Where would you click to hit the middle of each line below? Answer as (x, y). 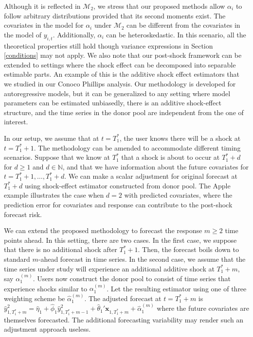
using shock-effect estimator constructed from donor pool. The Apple (127, 185)
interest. (16, 122)
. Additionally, (74, 34)
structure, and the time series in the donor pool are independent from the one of (124, 112)
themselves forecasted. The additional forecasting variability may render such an (124, 319)
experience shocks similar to (46, 288)
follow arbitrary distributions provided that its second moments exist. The (115, 15)
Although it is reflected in (42, 6)
